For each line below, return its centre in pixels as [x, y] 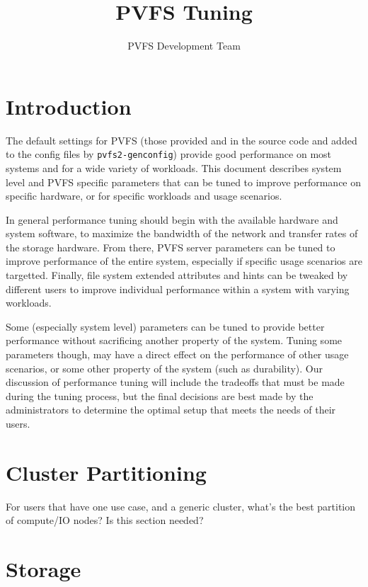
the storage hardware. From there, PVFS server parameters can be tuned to [171, 247]
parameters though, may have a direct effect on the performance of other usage [177, 354]
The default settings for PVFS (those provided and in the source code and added [182, 140]
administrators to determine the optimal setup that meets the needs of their [171, 410]
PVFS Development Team [184, 46]
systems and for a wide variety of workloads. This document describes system [174, 167]
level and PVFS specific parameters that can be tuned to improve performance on [184, 182]
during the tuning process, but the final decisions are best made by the [160, 395]
